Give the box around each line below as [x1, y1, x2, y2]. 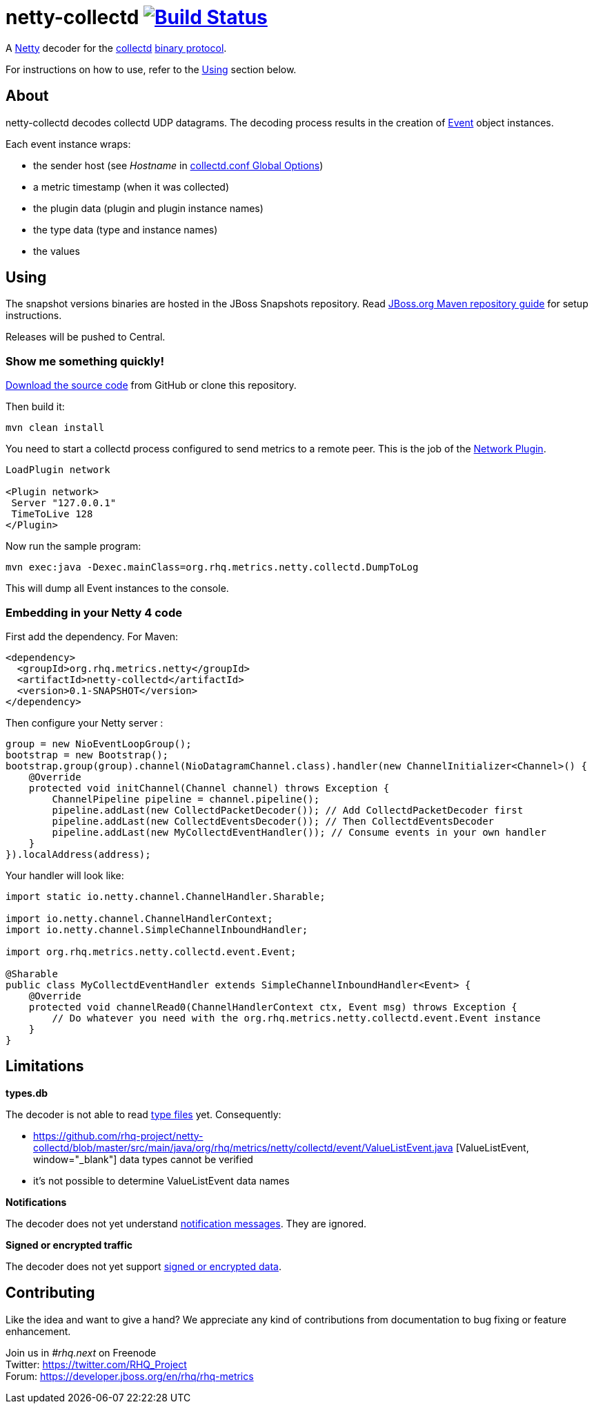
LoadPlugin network [6, 464, 110, 476]
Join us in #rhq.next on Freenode [6, 1346, 157, 1359]
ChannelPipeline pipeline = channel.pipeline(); [52, 793, 320, 805]
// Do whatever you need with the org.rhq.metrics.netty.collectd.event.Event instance [52, 1012, 541, 1024]
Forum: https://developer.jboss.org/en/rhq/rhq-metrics [6, 1370, 254, 1382]
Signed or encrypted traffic [6, 1238, 133, 1251]
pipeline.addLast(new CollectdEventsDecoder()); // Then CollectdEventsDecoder [52, 815, 495, 827]
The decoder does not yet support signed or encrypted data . [6, 1260, 282, 1272]
